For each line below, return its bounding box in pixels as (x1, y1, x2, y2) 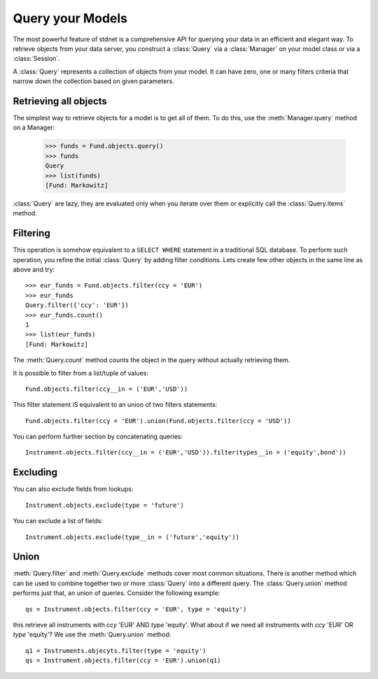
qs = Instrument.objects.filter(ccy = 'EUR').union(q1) (25, 657, 221, 664)
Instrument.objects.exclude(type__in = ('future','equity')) (25, 533, 239, 541)
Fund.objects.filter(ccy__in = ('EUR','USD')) (25, 385, 188, 393)
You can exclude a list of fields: (13, 517, 103, 525)
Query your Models (13, 10, 128, 26)
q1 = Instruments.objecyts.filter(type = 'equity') (25, 647, 206, 655)
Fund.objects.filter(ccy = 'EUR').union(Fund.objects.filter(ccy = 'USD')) (25, 417, 291, 424)
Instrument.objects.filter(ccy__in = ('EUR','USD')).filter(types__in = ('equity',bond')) (25, 448, 346, 457)
